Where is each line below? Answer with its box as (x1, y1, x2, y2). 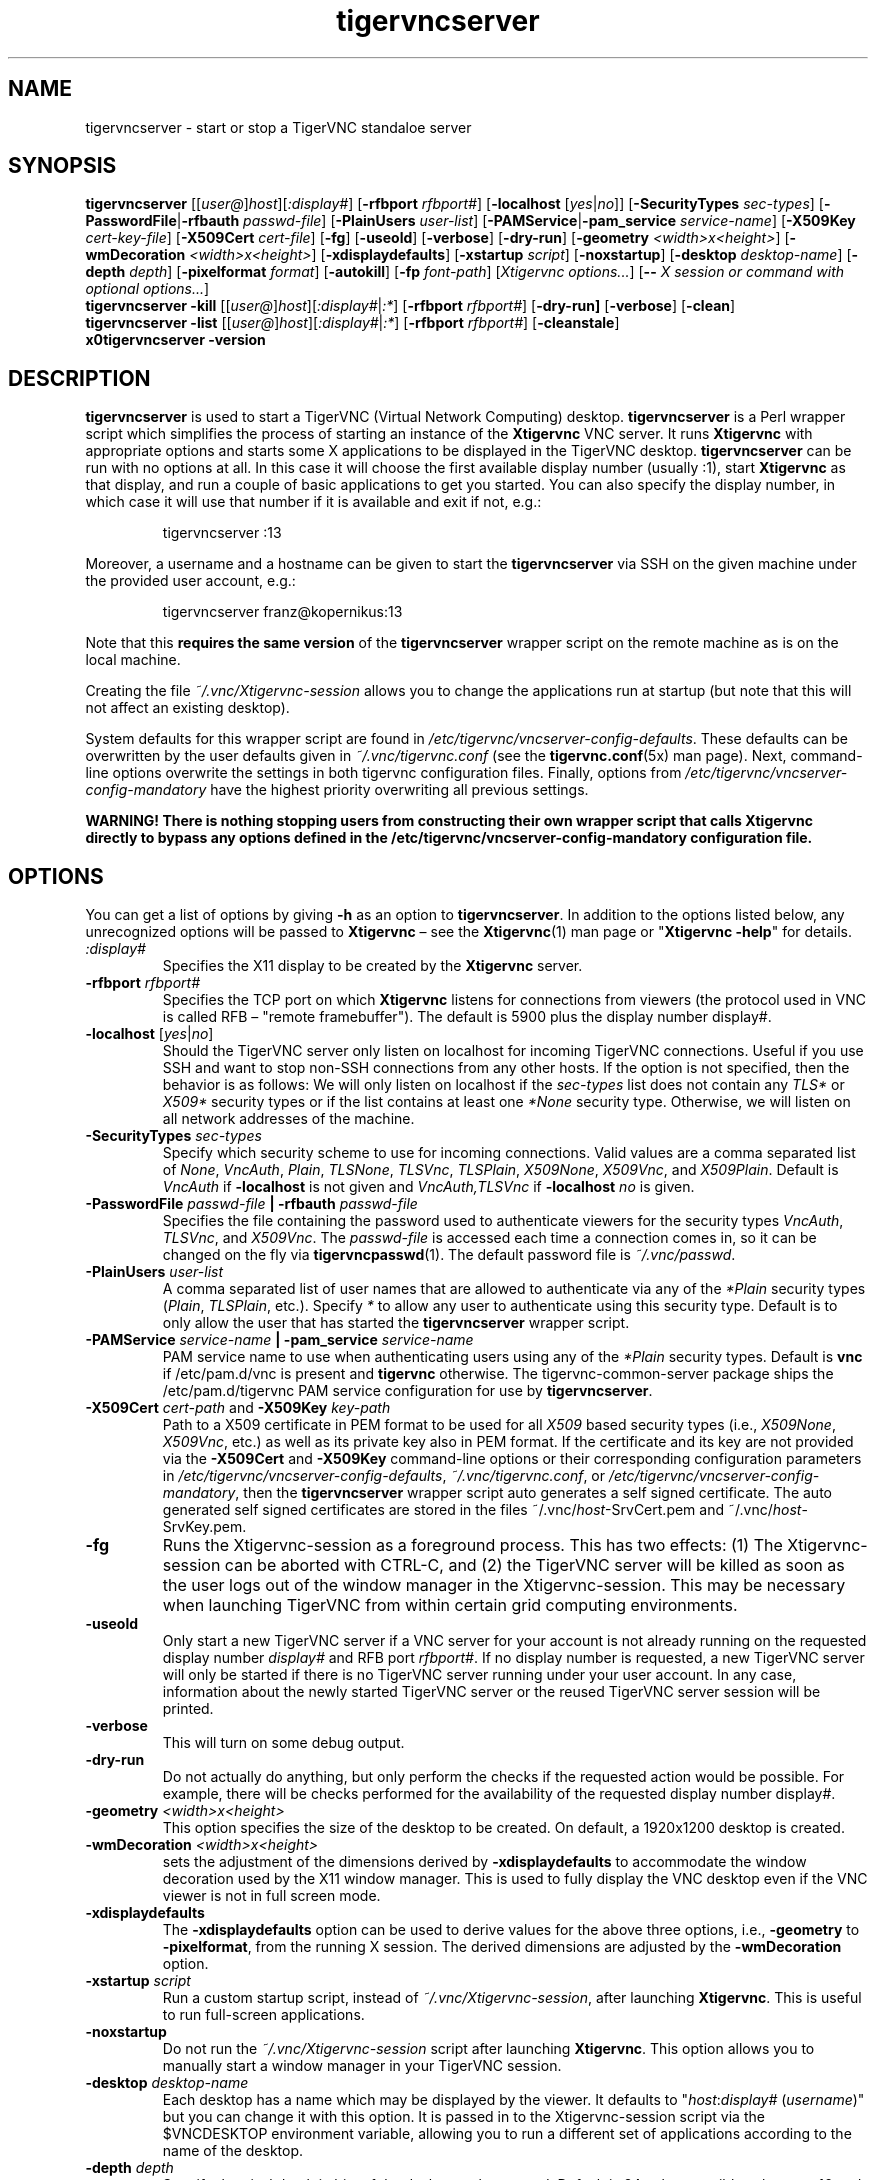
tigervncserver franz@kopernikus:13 (162, 603, 403, 621)
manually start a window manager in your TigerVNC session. (162, 2057, 562, 2075)
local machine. (85, 651, 181, 669)
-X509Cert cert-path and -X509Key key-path (85, 1399, 391, 1417)
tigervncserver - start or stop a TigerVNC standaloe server (85, 118, 472, 136)
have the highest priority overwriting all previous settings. (210, 781, 589, 799)
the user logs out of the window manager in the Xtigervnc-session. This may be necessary (162, 1575, 846, 1596)
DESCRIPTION (8, 365, 151, 391)
